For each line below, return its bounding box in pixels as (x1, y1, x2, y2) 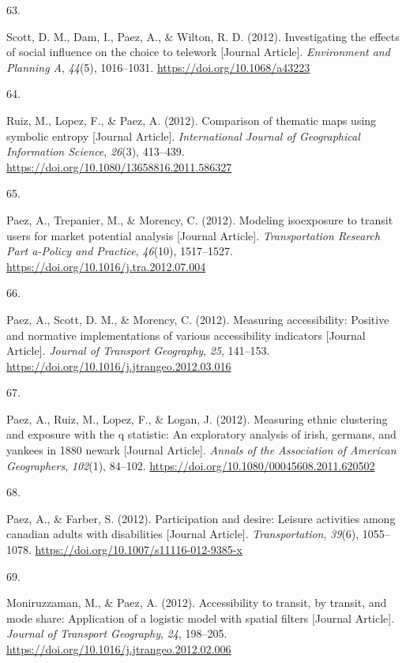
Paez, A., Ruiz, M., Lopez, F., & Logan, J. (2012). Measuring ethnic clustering (6, 410, 388, 427)
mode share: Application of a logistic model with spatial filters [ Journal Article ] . (6, 609, 395, 626)
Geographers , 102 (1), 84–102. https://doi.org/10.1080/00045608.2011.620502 (6, 457, 375, 473)
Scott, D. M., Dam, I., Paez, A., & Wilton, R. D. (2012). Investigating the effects (6, 28, 400, 44)
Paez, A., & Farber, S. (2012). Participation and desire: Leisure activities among (6, 510, 396, 526)
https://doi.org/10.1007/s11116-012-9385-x (35, 541, 242, 558)
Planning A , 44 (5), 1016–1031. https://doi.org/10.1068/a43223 (6, 58, 310, 75)
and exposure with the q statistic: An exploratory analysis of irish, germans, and (6, 426, 397, 443)
